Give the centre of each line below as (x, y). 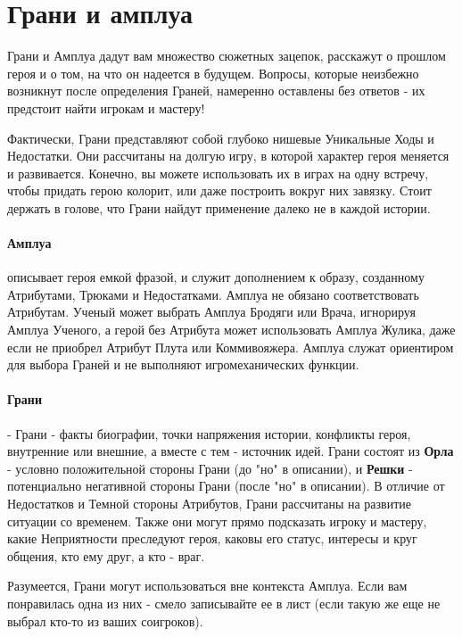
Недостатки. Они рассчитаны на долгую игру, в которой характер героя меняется (228, 156)
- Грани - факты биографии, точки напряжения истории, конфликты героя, (209, 433)
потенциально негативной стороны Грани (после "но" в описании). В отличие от (226, 486)
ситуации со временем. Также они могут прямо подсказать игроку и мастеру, (217, 521)
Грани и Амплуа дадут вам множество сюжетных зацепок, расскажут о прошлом (227, 56)
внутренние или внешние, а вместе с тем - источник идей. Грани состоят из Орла (231, 451)
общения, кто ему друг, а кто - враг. (106, 555)
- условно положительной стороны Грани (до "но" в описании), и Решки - (210, 468)
